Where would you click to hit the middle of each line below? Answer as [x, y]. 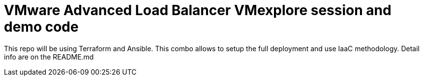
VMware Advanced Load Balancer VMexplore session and [198, 10]
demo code [41, 27]
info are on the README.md [49, 57]
